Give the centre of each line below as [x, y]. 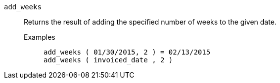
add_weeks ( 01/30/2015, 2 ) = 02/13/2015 [127, 52]
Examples [40, 37]
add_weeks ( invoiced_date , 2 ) [108, 60]
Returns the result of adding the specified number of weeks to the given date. [150, 22]
